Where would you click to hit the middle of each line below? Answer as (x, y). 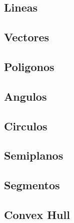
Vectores (27, 37)
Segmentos (32, 185)
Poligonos (29, 66)
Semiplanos (34, 155)
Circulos (26, 126)
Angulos (25, 96)
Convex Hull (37, 214)
